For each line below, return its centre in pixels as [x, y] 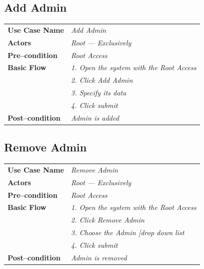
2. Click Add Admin [102, 80]
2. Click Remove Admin [108, 220]
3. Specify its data [99, 93]
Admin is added [95, 117]
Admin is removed [99, 257]
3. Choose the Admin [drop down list [128, 232]
